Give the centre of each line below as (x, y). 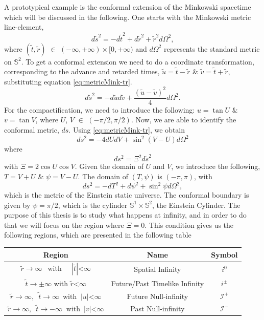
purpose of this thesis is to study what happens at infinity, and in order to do (125, 215)
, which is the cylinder (93, 205)
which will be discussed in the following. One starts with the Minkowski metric (128, 17)
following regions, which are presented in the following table (98, 235)
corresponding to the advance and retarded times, (82, 71)
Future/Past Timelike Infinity (158, 283)
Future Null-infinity (158, 296)
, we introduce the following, (216, 166)
